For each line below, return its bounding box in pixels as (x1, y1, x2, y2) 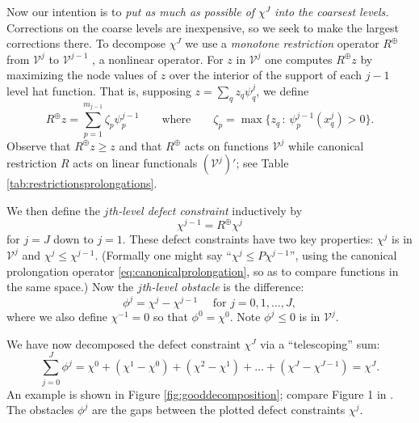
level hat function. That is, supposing (6, 82, 191, 99)
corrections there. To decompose (6, 35, 166, 52)
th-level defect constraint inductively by (108, 201, 303, 218)
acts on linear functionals (73, 154, 198, 171)
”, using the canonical (289, 246, 397, 263)
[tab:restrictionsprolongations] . (6, 175, 157, 192)
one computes (265, 50, 333, 67)
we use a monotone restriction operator (185, 35, 379, 52)
